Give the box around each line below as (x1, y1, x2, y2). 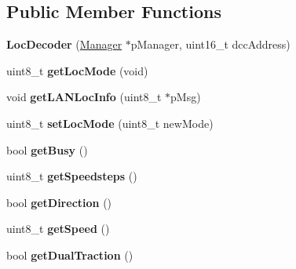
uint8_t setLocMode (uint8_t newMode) (6, 115, 214, 131)
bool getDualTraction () (6, 246, 133, 263)
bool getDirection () (6, 194, 112, 210)
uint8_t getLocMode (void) (6, 62, 148, 78)
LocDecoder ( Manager (6, 36, 122, 53)
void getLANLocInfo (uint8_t (6, 89, 162, 105)
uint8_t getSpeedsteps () (6, 168, 137, 184)
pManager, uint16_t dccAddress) (130, 36, 291, 53)
